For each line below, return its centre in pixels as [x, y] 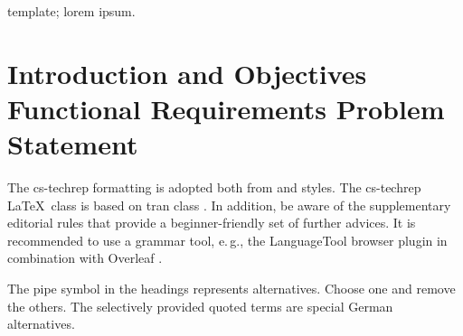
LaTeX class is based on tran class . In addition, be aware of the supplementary [229, 205]
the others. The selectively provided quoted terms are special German [200, 306]
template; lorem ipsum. [71, 11]
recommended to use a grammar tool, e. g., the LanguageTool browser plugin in [227, 240]
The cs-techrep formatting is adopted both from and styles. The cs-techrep [214, 187]
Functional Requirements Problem [226, 108]
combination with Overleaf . [85, 258]
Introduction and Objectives [187, 73]
